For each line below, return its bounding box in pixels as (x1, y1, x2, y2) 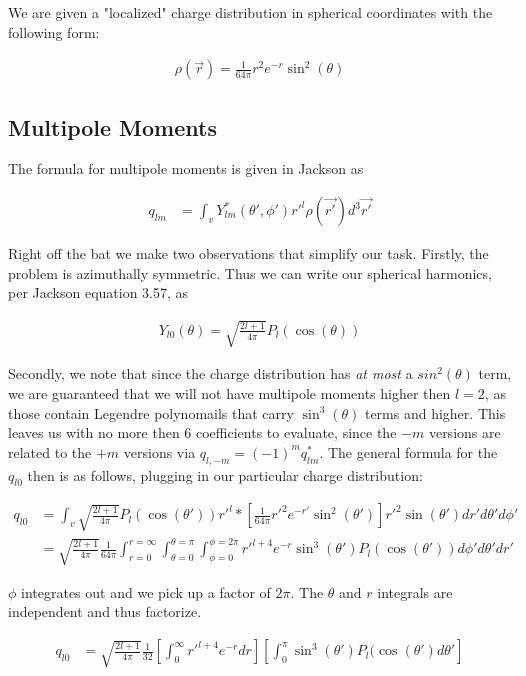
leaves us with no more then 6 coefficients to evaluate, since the (8, 422, 397, 443)
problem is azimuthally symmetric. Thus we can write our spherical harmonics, (8, 262, 492, 283)
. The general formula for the (319, 441, 498, 462)
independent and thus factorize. (8, 601, 202, 622)
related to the (8, 441, 92, 462)
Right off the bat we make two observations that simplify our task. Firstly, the (8, 243, 489, 264)
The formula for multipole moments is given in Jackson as (8, 158, 364, 179)
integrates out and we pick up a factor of (21, 581, 271, 602)
